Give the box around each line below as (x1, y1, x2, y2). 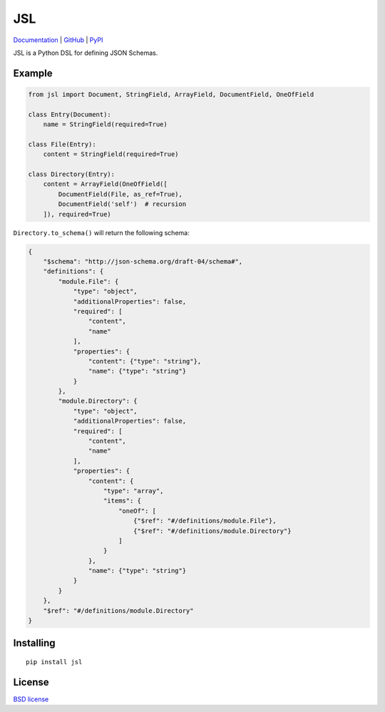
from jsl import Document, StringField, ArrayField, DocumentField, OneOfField (28, 90, 314, 98)
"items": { (103, 497, 142, 505)
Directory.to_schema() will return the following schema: (13, 228, 190, 237)
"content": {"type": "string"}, (88, 357, 202, 365)
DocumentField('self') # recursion (58, 200, 187, 208)
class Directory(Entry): (28, 170, 115, 178)
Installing (13, 637, 56, 649)
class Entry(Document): (28, 110, 112, 118)
